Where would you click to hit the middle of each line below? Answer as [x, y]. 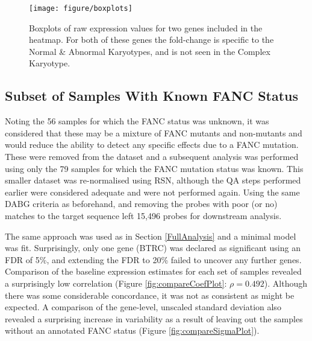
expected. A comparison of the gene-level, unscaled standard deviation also [143, 307]
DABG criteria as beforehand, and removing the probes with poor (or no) [141, 204]
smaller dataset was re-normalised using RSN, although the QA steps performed [153, 180]
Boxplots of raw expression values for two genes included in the [146, 27]
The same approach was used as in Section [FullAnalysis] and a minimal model [151, 236]
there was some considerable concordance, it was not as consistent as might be [150, 295]
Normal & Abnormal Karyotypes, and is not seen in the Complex [150, 51]
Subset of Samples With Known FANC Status [152, 96]
